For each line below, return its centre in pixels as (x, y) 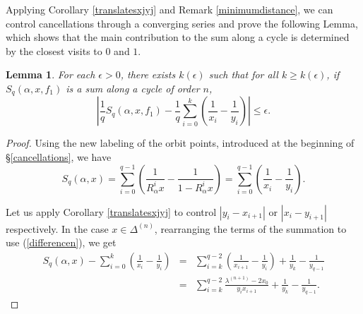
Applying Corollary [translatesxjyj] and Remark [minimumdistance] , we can (169, 9)
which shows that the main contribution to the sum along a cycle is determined (178, 37)
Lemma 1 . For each (50, 74)
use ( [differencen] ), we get (61, 242)
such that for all (243, 74)
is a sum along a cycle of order (133, 88)
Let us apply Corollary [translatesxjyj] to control (111, 211)
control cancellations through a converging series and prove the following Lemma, (182, 23)
